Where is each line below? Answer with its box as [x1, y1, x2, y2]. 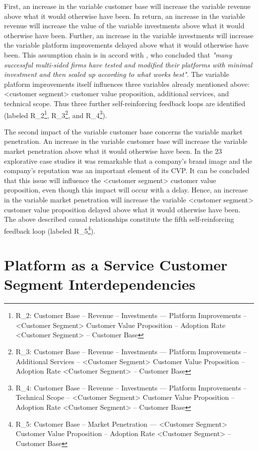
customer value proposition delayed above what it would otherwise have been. [4, 204, 241, 214]
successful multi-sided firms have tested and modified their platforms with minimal [4, 59, 253, 69]
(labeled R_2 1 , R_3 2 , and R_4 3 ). [4, 108, 107, 120]
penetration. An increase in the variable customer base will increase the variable [4, 136, 248, 146]
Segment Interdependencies [4, 274, 195, 294]
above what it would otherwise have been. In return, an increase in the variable [4, 10, 246, 21]
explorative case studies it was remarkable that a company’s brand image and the [4, 155, 253, 166]
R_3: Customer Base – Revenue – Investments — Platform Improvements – [15, 346, 247, 357]
